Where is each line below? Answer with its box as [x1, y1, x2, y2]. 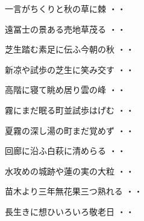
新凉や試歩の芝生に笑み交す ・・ [5, 63, 134, 75]
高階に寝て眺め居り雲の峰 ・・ [5, 83, 126, 96]
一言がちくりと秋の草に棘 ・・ [5, 2, 126, 14]
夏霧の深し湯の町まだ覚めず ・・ [5, 124, 134, 136]
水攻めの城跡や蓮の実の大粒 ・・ [5, 164, 134, 177]
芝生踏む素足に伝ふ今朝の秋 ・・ [5, 43, 134, 56]
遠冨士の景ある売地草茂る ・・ [5, 22, 126, 35]
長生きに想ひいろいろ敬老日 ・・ [5, 205, 134, 217]
